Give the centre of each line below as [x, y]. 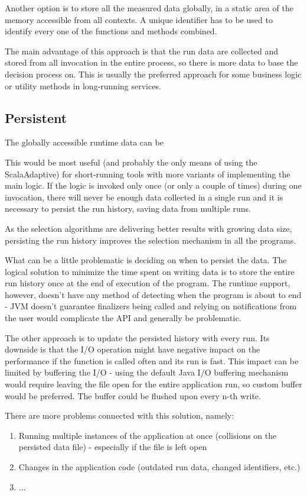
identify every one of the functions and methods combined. [111, 31]
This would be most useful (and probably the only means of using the [131, 162]
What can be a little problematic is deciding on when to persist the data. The [146, 260]
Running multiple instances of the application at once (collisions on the [148, 435]
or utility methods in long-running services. [83, 85]
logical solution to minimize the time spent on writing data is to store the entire [150, 271]
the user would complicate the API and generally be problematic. [123, 318]
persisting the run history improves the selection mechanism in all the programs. [151, 240]
